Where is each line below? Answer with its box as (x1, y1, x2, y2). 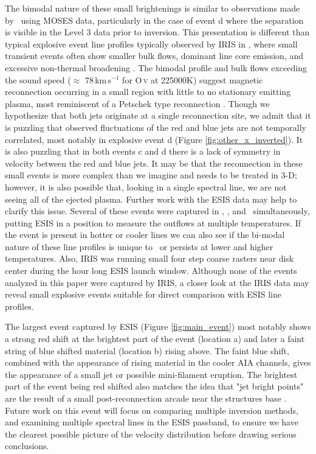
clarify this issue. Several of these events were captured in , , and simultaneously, (5, 204, 310, 217)
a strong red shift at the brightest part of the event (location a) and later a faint (5, 332, 305, 345)
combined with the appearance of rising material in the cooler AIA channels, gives (5, 356, 311, 369)
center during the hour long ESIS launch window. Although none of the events (5, 264, 297, 277)
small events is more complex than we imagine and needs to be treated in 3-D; (5, 169, 297, 181)
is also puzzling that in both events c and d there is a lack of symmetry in (5, 145, 281, 158)
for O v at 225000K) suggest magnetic (122, 73, 263, 86)
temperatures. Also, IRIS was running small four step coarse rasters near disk (5, 252, 294, 265)
